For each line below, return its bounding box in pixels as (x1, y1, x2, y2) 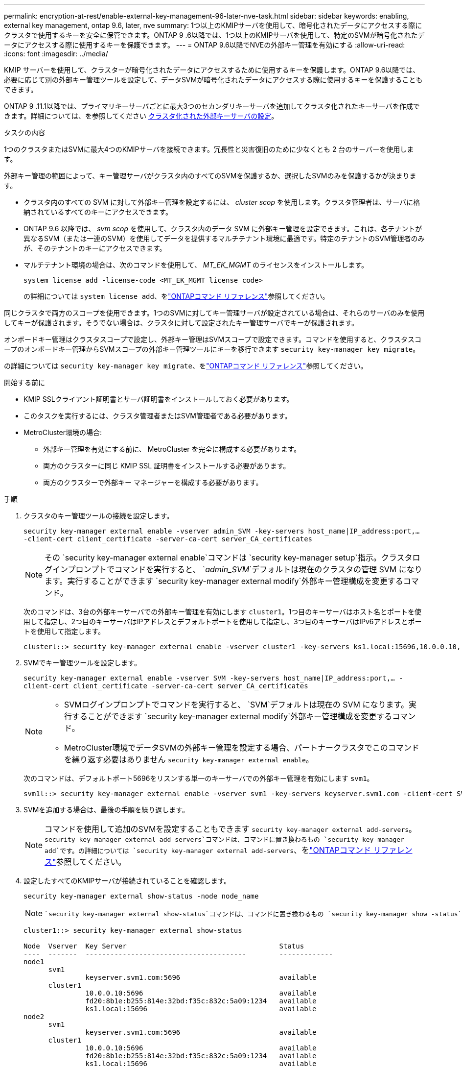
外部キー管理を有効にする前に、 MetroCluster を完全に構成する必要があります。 (43, 445, 301, 453)
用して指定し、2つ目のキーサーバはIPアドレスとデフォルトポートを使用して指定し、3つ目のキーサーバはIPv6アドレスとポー (23, 617, 422, 626)
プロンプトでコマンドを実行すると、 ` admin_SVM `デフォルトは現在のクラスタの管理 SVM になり (68, 564, 422, 574)
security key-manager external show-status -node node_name (23, 892, 259, 900)
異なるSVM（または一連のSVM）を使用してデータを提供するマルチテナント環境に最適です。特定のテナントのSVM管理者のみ (23, 234, 425, 243)
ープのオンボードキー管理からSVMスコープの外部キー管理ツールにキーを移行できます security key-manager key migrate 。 (4, 345, 420, 353)
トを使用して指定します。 (23, 627, 105, 635)
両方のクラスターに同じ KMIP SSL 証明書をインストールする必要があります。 (43, 462, 290, 470)
